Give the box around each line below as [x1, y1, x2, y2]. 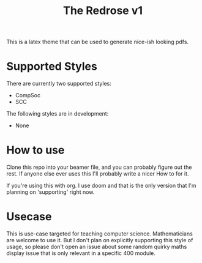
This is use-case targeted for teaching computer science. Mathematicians [6, 230, 193, 237]
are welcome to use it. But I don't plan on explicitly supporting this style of [6, 237, 193, 243]
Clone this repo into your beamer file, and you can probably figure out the [6, 163, 192, 171]
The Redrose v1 [63, 4, 143, 18]
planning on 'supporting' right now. [6, 188, 95, 196]
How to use [6, 143, 65, 157]
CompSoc [15, 92, 41, 99]
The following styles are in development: [6, 110, 109, 117]
